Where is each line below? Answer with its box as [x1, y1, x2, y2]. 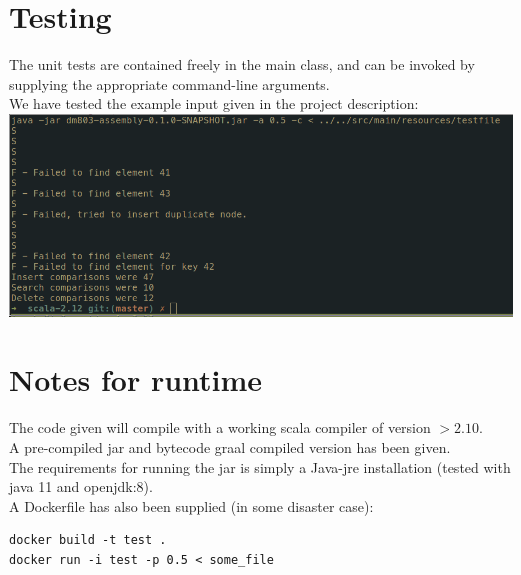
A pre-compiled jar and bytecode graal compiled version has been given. [9, 437, 451, 458]
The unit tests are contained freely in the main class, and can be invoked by [9, 54, 475, 75]
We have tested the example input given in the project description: [9, 93, 419, 114]
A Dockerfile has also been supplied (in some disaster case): [9, 495, 374, 516]
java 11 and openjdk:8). [9, 476, 153, 497]
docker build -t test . [9, 533, 167, 548]
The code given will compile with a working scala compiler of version [9, 417, 431, 438]
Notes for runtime [9, 359, 263, 400]
